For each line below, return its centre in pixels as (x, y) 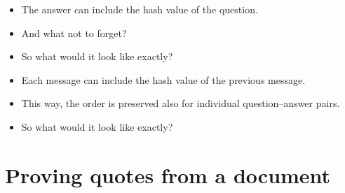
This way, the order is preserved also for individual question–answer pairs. (181, 103)
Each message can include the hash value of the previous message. (163, 79)
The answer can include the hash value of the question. (140, 9)
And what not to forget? (74, 33)
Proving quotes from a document (168, 174)
